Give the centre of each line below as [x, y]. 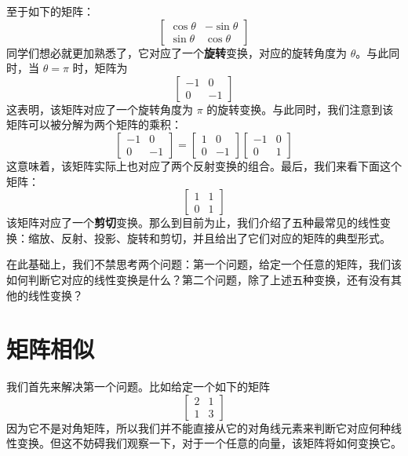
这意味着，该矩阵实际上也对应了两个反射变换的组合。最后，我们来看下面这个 [204, 165]
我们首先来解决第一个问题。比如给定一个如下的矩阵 [138, 387]
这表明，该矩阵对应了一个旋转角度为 [100, 109]
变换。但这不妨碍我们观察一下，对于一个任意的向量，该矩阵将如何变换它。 [209, 443]
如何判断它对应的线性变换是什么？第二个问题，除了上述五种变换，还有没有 [199, 279]
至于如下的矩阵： [50, 11]
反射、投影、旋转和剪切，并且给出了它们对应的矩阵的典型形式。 [226, 237]
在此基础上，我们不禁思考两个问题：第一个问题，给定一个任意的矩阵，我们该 [204, 264]
